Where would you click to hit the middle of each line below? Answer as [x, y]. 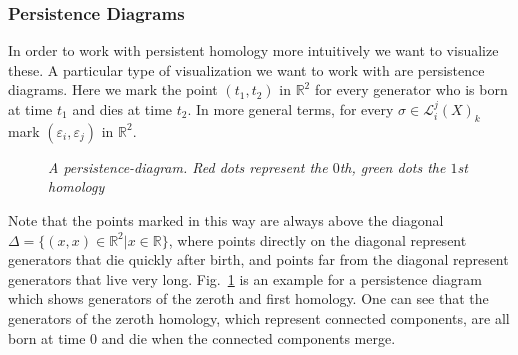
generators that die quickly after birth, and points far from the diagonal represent [258, 259]
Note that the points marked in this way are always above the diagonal [226, 219]
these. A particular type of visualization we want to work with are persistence [246, 69]
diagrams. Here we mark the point [113, 89]
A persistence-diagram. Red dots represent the [188, 166]
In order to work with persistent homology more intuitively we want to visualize [253, 50]
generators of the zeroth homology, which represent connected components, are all [259, 317]
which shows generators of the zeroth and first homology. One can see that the [248, 298]
